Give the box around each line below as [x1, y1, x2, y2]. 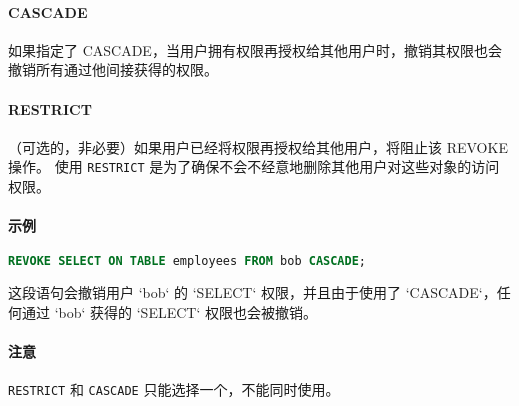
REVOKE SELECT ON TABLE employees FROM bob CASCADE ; [8, 254, 367, 269]
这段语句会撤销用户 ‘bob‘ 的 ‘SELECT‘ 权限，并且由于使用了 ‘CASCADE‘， [8, 282, 497, 303]
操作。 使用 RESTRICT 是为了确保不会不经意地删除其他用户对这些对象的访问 [8, 156, 500, 177]
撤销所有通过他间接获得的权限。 [8, 59, 218, 80]
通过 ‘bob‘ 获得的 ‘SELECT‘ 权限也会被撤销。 [21, 301, 317, 322]
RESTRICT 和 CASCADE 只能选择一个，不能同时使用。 [8, 379, 340, 400]
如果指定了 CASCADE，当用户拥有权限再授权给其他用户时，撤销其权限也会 [8, 39, 502, 60]
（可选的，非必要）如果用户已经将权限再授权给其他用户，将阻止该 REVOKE [8, 136, 508, 157]
